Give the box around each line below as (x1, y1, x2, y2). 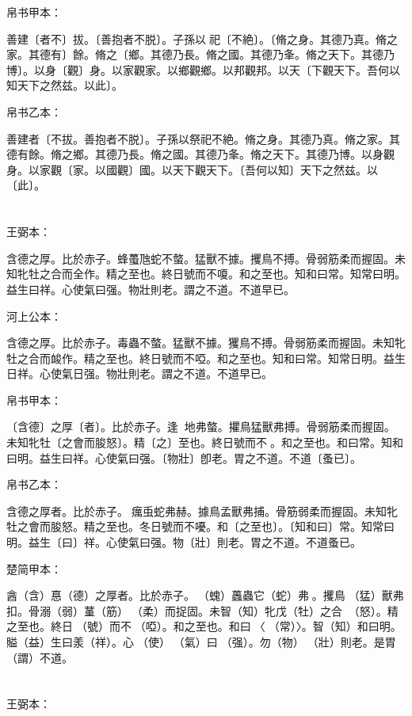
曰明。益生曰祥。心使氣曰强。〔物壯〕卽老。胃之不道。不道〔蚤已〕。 (6, 449, 361, 466)
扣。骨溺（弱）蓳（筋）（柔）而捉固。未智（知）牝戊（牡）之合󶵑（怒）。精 (6, 602, 399, 619)
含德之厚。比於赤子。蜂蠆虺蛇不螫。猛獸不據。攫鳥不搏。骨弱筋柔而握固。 (6, 249, 395, 266)
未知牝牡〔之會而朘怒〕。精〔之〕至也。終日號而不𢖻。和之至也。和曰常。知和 (6, 434, 403, 451)
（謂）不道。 (6, 649, 73, 665)
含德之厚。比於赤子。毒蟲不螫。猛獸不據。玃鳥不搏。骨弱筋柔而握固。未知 (6, 334, 395, 351)
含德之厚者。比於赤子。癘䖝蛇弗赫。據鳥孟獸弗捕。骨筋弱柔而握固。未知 (6, 502, 387, 519)
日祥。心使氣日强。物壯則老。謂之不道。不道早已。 (6, 365, 273, 382)
